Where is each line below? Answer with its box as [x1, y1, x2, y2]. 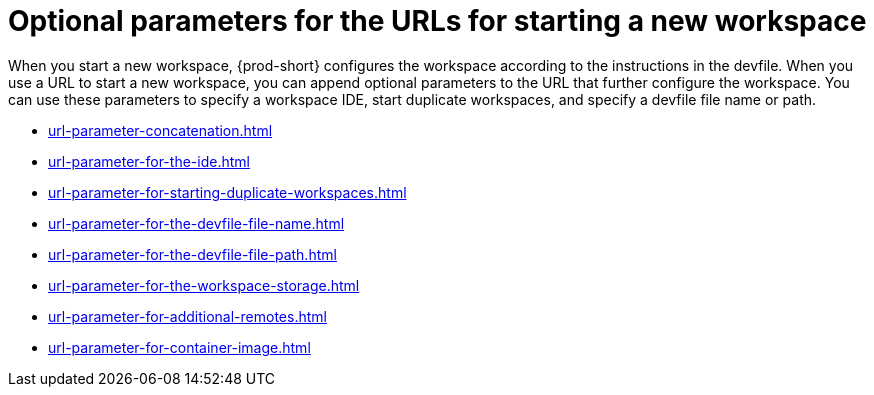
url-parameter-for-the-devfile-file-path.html [48, 245, 337, 263]
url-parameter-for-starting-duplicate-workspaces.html [48, 183, 407, 201]
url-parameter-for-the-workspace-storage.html [48, 276, 360, 294]
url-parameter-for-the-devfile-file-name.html [48, 214, 345, 232]
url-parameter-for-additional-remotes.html [48, 307, 327, 325]
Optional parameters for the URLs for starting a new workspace [8, 4, 867, 38]
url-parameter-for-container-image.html [48, 338, 311, 356]
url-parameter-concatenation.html [48, 121, 273, 139]
